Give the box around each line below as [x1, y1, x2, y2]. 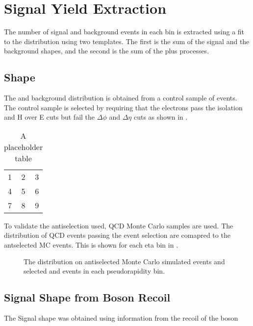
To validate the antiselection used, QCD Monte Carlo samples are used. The [4, 220, 233, 230]
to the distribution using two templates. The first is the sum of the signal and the [4, 36, 250, 46]
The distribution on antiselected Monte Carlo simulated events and [24, 256, 225, 266]
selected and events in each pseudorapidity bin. [24, 266, 165, 276]
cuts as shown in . [133, 112, 188, 122]
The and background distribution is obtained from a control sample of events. [4, 93, 237, 103]
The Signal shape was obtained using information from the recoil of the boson [4, 313, 238, 323]
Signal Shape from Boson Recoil [4, 290, 171, 305]
